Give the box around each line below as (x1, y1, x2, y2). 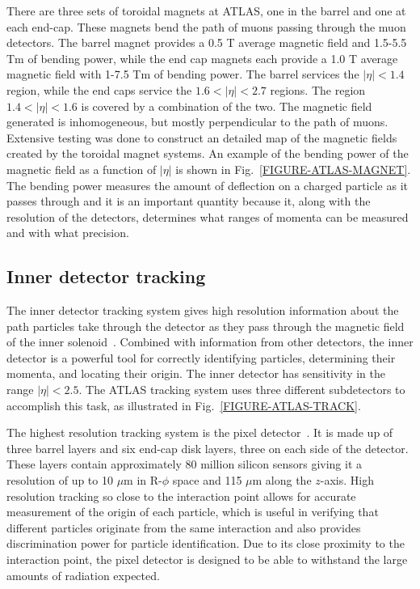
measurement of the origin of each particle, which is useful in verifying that (6, 503, 379, 520)
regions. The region (270, 81, 366, 98)
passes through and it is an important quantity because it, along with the (6, 193, 371, 210)
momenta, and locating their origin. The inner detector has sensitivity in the (6, 365, 386, 382)
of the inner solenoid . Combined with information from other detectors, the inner (6, 333, 414, 350)
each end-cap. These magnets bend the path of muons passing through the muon (6, 18, 406, 35)
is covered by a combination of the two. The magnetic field (81, 97, 372, 114)
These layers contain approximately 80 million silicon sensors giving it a (6, 456, 363, 472)
